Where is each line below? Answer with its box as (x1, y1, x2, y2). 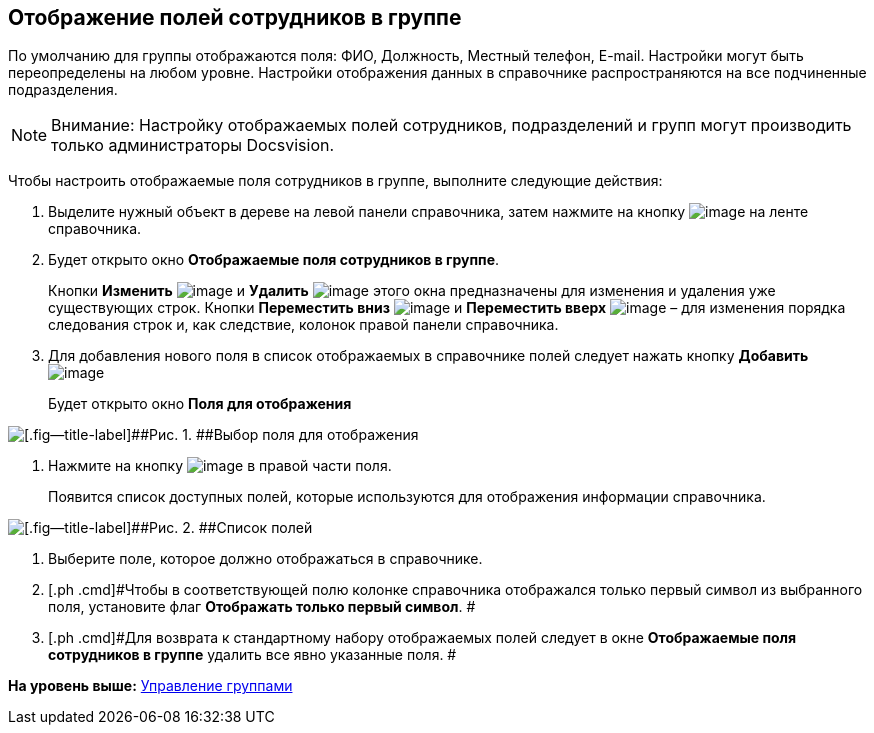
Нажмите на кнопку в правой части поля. (48, 457, 392, 475)
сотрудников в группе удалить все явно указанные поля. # (48, 646, 457, 664)
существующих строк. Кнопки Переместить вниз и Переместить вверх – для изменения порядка (48, 299, 846, 317)
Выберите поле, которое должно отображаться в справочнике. (48, 550, 483, 568)
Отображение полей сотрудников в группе (8, 5, 462, 30)
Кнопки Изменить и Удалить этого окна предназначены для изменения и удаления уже (48, 282, 776, 300)
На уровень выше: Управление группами (8, 677, 293, 695)
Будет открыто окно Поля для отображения (48, 395, 352, 413)
